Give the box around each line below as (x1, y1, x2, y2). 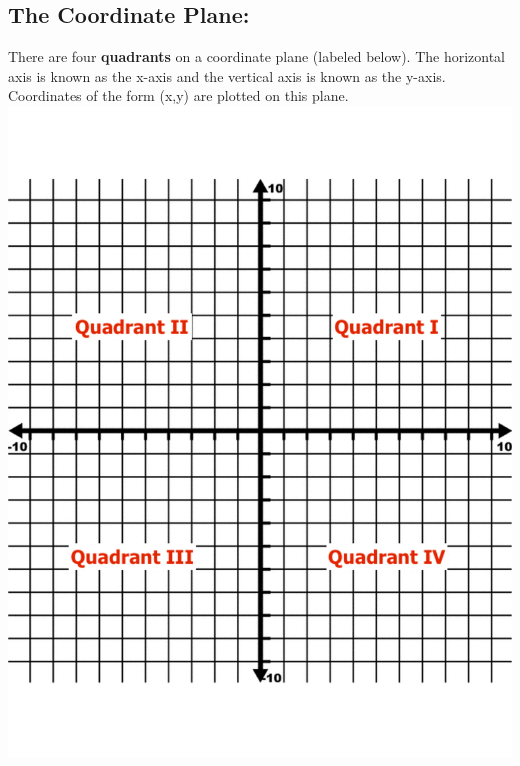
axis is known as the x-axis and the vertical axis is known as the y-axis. (8, 65, 446, 86)
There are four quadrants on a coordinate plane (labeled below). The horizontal (8, 46, 506, 67)
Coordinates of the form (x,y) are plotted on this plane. (8, 85, 349, 106)
